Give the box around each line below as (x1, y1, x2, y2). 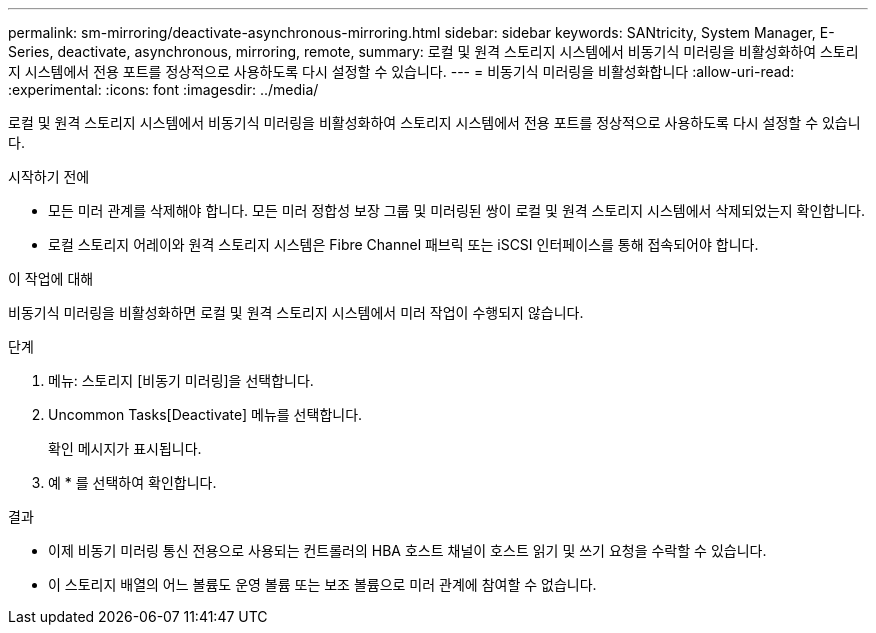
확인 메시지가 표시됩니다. (48, 440, 202, 457)
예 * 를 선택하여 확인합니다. (48, 474, 217, 491)
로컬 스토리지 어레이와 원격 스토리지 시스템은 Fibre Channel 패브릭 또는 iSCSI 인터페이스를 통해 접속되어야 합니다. (48, 236, 759, 253)
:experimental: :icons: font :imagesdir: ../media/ (8, 81, 319, 98)
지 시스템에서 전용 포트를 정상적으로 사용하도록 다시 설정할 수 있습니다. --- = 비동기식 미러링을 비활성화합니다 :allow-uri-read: (8, 63, 795, 80)
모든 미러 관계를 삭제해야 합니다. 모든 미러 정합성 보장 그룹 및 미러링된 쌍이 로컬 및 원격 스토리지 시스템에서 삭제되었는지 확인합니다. (48, 202, 866, 219)
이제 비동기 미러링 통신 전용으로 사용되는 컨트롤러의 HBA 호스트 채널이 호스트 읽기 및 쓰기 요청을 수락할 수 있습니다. (48, 542, 767, 559)
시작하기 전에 (8, 168, 90, 185)
